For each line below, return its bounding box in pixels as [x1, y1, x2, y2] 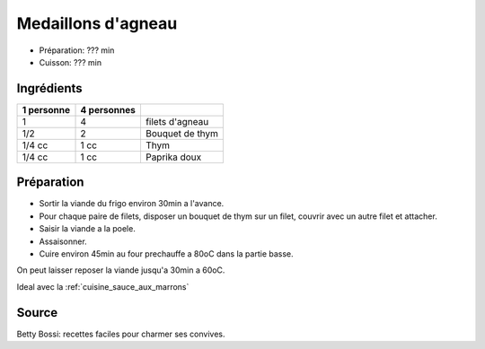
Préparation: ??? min [39, 45, 115, 56]
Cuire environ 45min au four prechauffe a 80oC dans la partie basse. [39, 248, 294, 259]
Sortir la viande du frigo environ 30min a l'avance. [39, 198, 225, 209]
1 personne [22, 103, 71, 116]
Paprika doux [145, 151, 202, 163]
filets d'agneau [145, 115, 209, 127]
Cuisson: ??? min [39, 57, 102, 67]
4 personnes [80, 103, 137, 116]
